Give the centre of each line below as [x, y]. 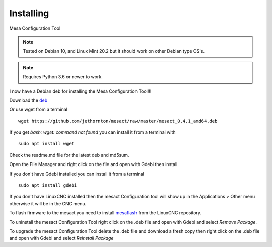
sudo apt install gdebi [48, 185]
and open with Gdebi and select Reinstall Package [61, 238]
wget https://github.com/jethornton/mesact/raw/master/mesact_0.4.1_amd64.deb [118, 121]
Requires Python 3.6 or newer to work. [63, 77]
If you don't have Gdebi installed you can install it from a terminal [77, 174]
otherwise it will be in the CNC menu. [48, 203]
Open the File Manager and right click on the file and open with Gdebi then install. [94, 164]
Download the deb [28, 100]
